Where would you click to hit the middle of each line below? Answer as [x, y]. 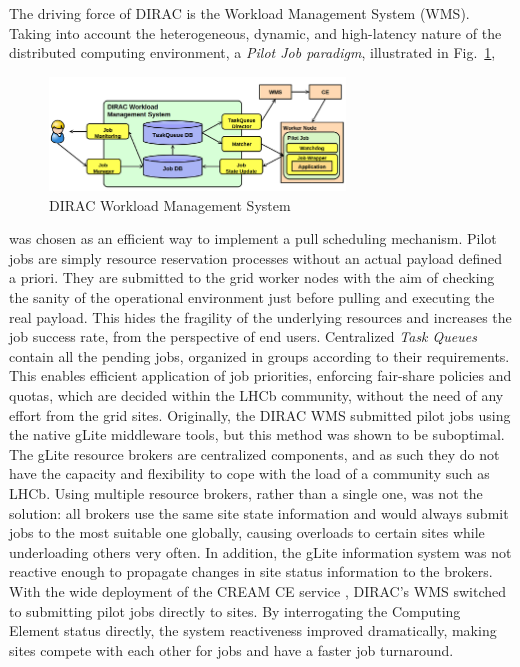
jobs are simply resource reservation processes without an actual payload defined [256, 257]
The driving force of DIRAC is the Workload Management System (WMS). [239, 13]
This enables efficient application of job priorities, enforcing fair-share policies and [260, 375]
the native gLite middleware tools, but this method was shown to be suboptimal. [257, 434]
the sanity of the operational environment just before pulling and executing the [252, 297]
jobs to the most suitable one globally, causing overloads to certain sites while [247, 532]
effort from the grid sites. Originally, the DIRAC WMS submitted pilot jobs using [260, 414]
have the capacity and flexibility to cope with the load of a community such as [249, 473]
